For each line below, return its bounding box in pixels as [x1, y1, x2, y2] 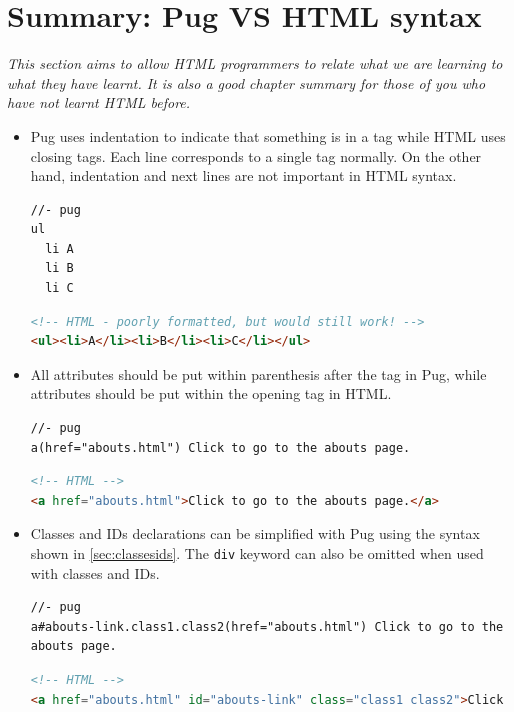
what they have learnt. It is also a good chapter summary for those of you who [7, 72, 486, 93]
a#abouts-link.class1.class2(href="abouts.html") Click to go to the [30, 619, 504, 634]
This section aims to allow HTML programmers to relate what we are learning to [7, 53, 503, 74]
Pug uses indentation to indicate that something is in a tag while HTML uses [30, 125, 506, 146]
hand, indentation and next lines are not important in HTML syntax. [30, 165, 457, 186]
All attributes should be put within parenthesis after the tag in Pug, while [30, 363, 487, 384]
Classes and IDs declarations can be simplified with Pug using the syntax [30, 523, 480, 544]
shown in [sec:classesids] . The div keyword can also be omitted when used [30, 543, 484, 563]
